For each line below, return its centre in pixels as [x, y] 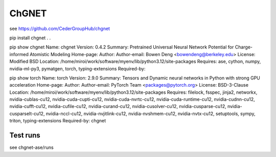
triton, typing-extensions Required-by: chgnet [58, 121]
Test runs [25, 135]
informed [19, 54]
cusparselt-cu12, [27, 113]
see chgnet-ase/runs [31, 147]
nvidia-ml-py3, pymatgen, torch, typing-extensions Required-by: [77, 68]
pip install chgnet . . [30, 38]
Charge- [244, 47]
